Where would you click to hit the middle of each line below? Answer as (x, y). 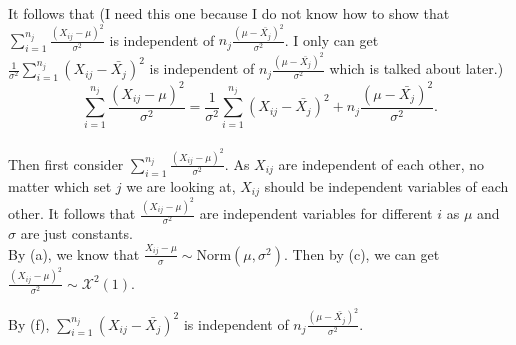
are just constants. (76, 233)
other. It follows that (72, 213)
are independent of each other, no (381, 163)
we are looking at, (181, 185)
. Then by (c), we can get (361, 253)
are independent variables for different (316, 213)
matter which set (60, 185)
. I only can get (331, 39)
